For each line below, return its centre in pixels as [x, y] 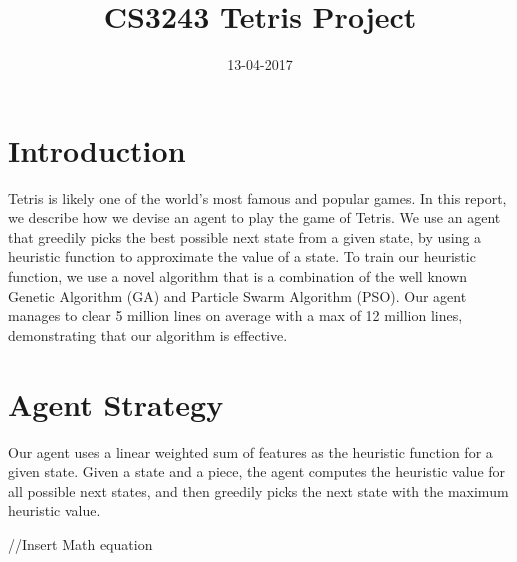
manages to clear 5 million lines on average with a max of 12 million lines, [235, 315]
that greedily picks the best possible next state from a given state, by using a [245, 236]
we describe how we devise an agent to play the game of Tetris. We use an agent [254, 217]
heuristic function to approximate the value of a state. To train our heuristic [242, 256]
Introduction [97, 149]
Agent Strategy [116, 403]
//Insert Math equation [80, 543]
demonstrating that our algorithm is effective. [148, 334]
